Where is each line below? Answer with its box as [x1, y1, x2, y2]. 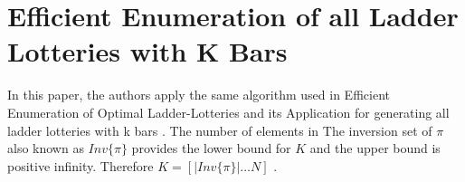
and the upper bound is [309, 139, 441, 158]
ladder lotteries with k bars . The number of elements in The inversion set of [7, 120, 432, 139]
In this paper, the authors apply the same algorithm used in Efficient [7, 85, 390, 104]
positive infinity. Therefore [7, 156, 154, 175]
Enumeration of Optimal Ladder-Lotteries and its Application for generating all [7, 102, 450, 121]
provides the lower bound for [131, 139, 291, 158]
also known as [7, 139, 84, 158]
